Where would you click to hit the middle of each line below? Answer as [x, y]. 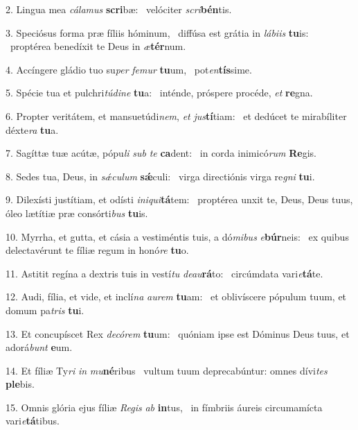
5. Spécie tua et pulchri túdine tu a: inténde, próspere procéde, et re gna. [159, 93]
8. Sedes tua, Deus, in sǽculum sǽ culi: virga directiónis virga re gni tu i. [160, 176]
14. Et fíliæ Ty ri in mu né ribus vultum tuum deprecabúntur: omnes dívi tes [167, 370]
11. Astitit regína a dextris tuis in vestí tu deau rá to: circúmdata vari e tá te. [164, 273]
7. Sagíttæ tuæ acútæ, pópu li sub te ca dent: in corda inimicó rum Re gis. [161, 153]
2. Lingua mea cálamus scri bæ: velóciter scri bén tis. [119, 9]
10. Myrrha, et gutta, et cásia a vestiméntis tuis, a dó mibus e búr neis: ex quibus [177, 236]
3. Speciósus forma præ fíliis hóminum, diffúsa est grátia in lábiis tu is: [157, 32]
